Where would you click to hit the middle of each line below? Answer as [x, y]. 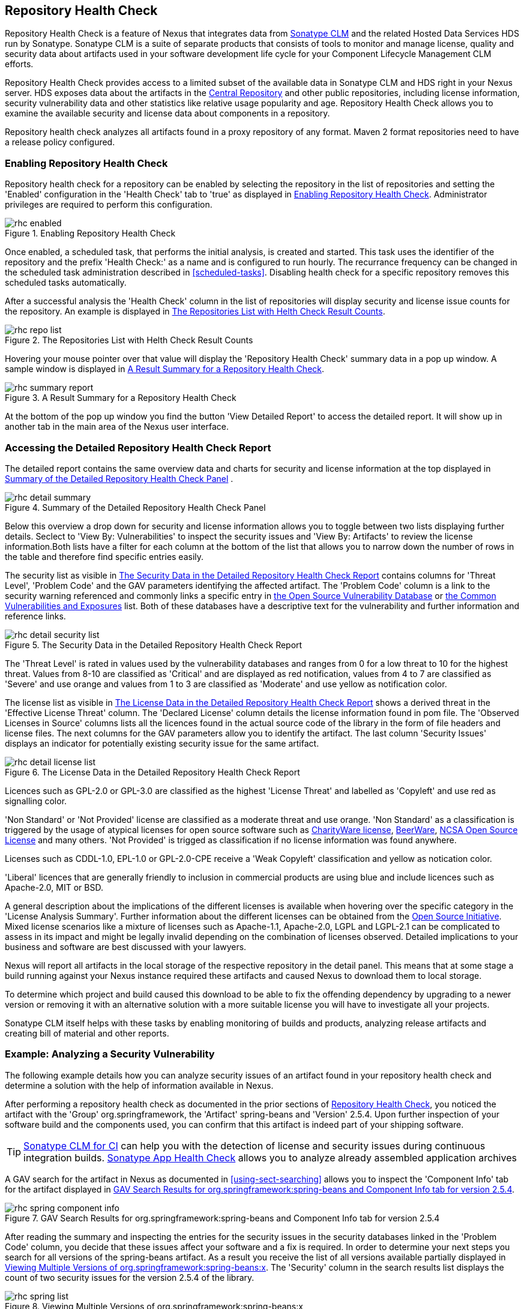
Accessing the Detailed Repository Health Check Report [138, 447]
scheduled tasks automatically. [66, 283]
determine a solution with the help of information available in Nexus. [139, 1085]
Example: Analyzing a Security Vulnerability [110, 1054]
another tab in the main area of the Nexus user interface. [117, 427]
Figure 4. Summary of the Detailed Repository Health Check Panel [135, 507]
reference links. [35, 616]
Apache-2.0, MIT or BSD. [54, 887]
